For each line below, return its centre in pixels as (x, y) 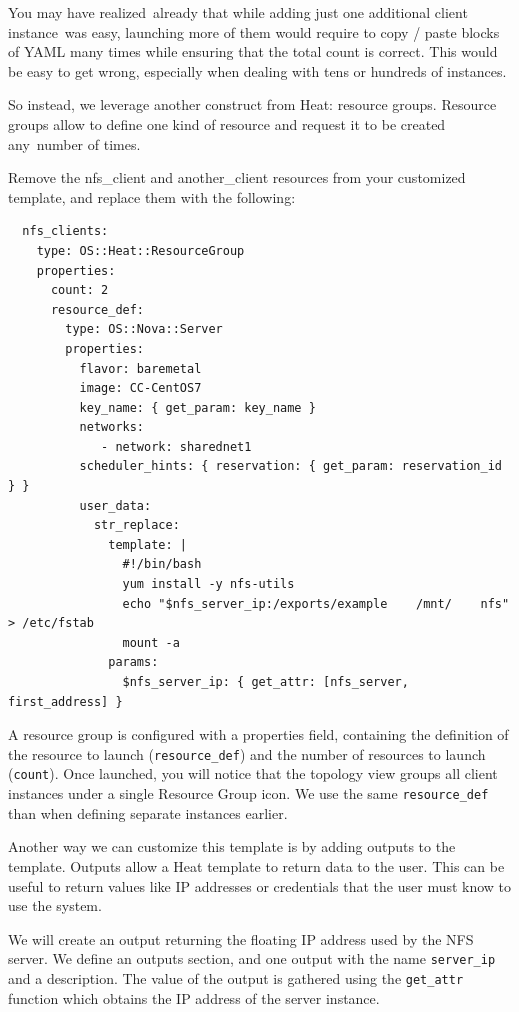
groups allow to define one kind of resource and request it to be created (227, 123)
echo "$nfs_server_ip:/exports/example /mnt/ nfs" (316, 603)
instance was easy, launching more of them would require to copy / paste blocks (254, 31)
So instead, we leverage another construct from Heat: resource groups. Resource (252, 104)
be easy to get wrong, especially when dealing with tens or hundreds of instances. (257, 70)
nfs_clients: (65, 231)
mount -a (151, 642)
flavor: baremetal (140, 368)
